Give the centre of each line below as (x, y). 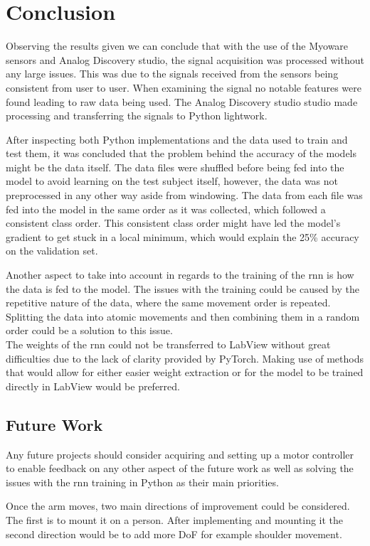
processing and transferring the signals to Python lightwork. (137, 116)
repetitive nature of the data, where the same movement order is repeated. (168, 303)
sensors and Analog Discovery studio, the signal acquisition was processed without (185, 59)
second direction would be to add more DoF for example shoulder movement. (174, 534)
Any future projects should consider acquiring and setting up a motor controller (180, 454)
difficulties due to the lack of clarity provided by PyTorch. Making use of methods (185, 358)
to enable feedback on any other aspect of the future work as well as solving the (180, 468)
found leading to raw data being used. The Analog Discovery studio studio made (182, 101)
